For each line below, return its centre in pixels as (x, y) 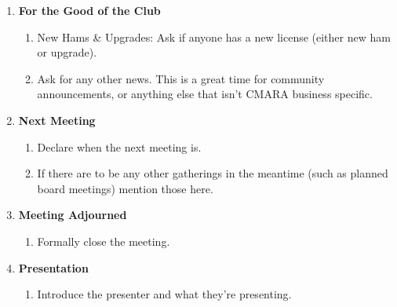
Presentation (53, 267)
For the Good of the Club (89, 10)
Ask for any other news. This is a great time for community (181, 78)
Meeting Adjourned (73, 215)
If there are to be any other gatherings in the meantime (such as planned (213, 173)
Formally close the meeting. (104, 241)
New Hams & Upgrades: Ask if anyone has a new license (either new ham (214, 37)
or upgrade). (67, 52)
